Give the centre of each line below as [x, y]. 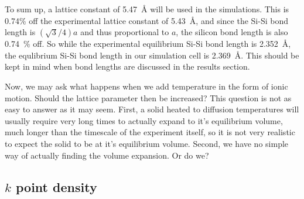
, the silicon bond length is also [232, 32]
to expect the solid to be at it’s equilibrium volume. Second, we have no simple [147, 143]
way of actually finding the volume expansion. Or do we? [107, 155]
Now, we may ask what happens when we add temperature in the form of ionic [146, 86]
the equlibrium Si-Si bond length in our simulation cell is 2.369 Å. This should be [152, 55]
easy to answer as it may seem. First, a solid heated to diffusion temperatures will [152, 109]
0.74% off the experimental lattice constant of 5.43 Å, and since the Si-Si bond [146, 20]
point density [56, 186]
